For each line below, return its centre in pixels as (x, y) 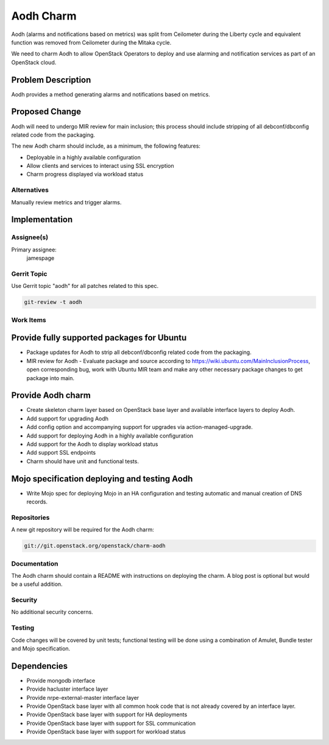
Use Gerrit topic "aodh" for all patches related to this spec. (85, 286)
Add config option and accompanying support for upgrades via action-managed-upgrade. (140, 427)
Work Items (29, 320)
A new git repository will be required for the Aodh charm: (83, 530)
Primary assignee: (34, 250)
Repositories (30, 517)
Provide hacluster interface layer (67, 689)
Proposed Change (46, 112)
